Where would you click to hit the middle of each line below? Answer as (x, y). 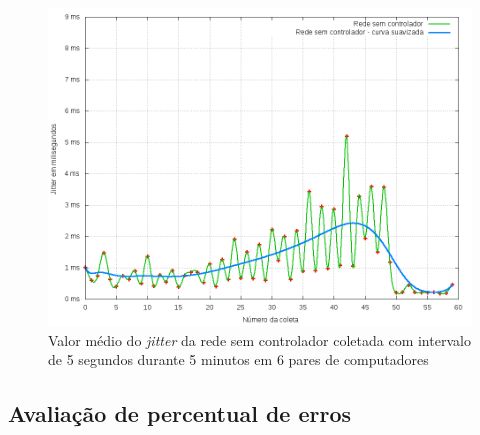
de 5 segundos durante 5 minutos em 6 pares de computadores (238, 359)
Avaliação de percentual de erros (180, 413)
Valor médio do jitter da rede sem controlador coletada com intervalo (259, 339)
